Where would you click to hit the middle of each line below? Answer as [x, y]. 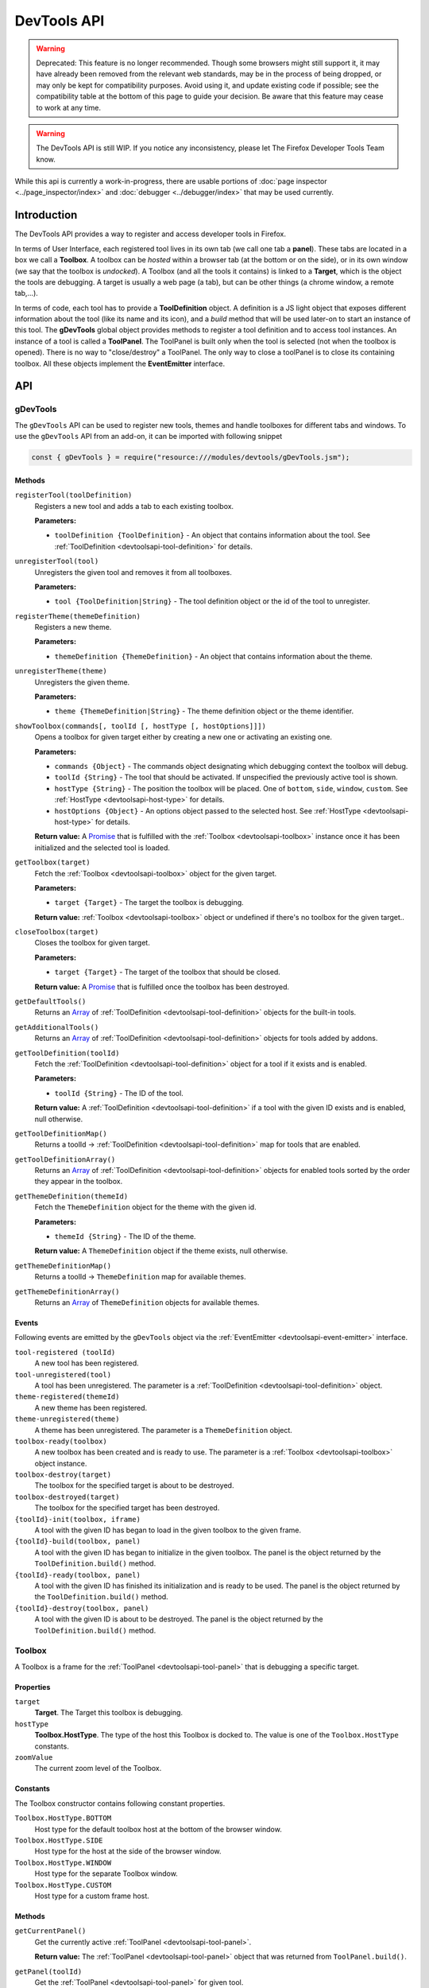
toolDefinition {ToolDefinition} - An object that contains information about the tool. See [213, 535]
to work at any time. [69, 107]
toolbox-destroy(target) [63, 1475]
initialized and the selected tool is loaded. [102, 848]
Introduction [46, 215]
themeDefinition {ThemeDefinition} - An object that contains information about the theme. [213, 656]
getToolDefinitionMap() [61, 1134]
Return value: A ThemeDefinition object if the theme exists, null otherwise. [161, 1251]
